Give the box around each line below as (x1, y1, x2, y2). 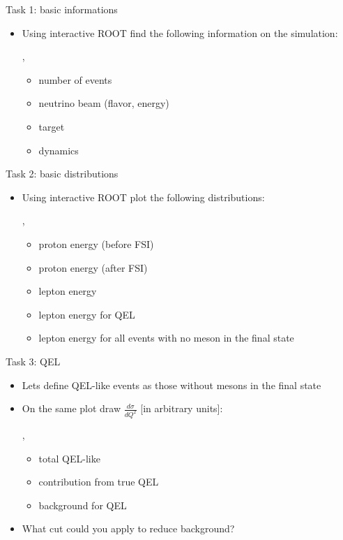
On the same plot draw (22, 401, 121, 416)
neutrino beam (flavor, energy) (38, 96, 169, 110)
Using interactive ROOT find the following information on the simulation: (22, 25, 338, 40)
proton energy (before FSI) (38, 236, 154, 251)
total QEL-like (38, 451, 100, 465)
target (38, 119, 65, 133)
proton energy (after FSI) (38, 260, 148, 275)
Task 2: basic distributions (6, 166, 119, 181)
